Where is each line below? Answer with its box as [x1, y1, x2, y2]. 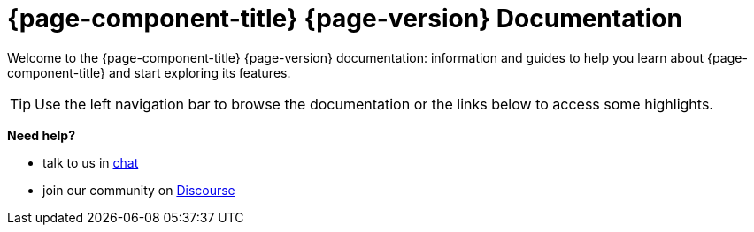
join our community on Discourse [42, 182, 235, 198]
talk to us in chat [42, 154, 139, 170]
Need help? [7, 127, 75, 143]
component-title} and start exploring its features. [7, 64, 291, 80]
